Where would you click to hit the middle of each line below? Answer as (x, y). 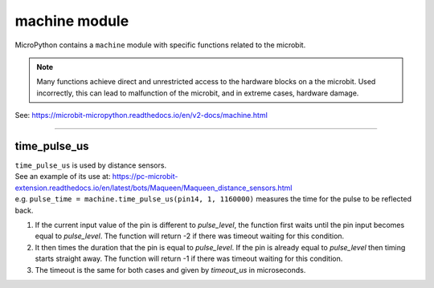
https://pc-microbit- (145, 176)
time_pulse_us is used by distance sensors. (91, 165)
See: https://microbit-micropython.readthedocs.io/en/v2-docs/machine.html (141, 116)
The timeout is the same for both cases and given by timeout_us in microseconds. (170, 270)
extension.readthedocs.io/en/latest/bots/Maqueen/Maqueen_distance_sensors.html (154, 188)
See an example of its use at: (63, 176)
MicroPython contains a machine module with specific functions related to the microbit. (160, 45)
